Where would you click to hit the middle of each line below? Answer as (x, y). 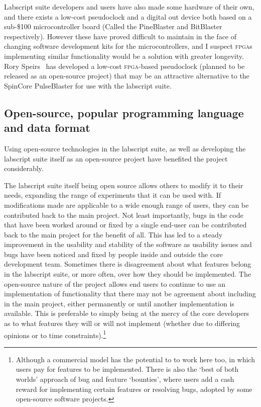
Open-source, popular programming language (124, 112)
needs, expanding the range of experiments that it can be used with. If (112, 195)
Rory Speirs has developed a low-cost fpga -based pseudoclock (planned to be (124, 66)
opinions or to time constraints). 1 (55, 334)
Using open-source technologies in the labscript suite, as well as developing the (125, 148)
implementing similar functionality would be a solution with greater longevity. (124, 56)
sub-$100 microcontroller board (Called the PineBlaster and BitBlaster (113, 26)
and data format (47, 128)
